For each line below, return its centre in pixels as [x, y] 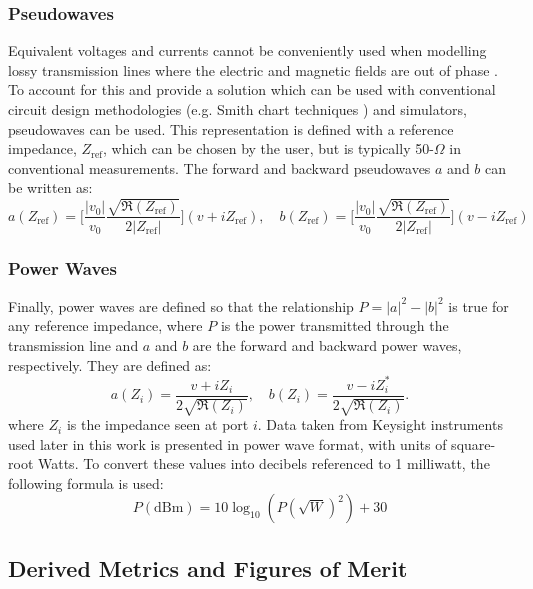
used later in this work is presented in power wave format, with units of [227, 443]
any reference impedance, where [105, 325]
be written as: [50, 187]
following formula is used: [86, 482]
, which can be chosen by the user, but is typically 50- [268, 148]
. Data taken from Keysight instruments [380, 424]
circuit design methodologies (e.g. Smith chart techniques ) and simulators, [238, 109]
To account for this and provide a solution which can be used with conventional [252, 89]
